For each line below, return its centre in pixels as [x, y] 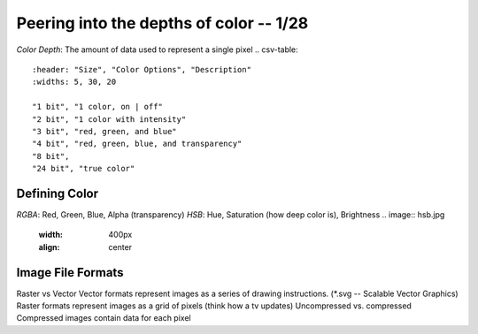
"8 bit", [51, 156]
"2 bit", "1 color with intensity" [109, 119]
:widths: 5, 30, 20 [74, 82]
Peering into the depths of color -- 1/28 [162, 23]
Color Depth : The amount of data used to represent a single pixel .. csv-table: [157, 49]
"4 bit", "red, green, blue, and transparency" [137, 144]
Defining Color [58, 193]
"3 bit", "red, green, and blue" [104, 131]
